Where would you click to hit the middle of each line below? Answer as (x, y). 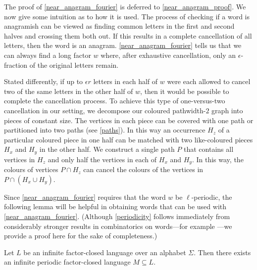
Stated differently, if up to (44, 81)
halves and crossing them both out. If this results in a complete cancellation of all (128, 35)
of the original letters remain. (74, 65)
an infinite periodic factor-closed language (67, 262)
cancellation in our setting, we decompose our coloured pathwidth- (105, 110)
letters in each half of (126, 81)
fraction (16, 65)
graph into (227, 110)
